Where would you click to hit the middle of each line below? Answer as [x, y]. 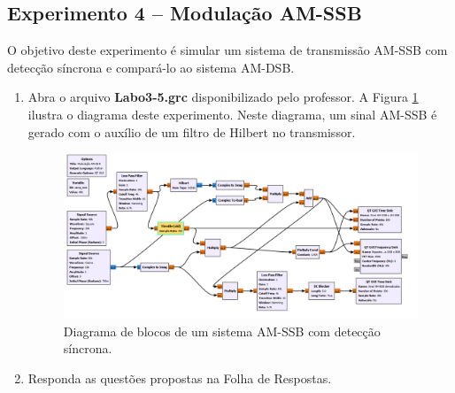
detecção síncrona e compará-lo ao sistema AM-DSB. [151, 67]
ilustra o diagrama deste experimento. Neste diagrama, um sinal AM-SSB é [232, 114]
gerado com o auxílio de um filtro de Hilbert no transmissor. [192, 131]
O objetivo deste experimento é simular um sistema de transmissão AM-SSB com [227, 50]
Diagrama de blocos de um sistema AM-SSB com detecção [222, 331]
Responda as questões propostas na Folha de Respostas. [180, 378]
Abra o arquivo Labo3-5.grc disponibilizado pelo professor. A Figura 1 [223, 97]
